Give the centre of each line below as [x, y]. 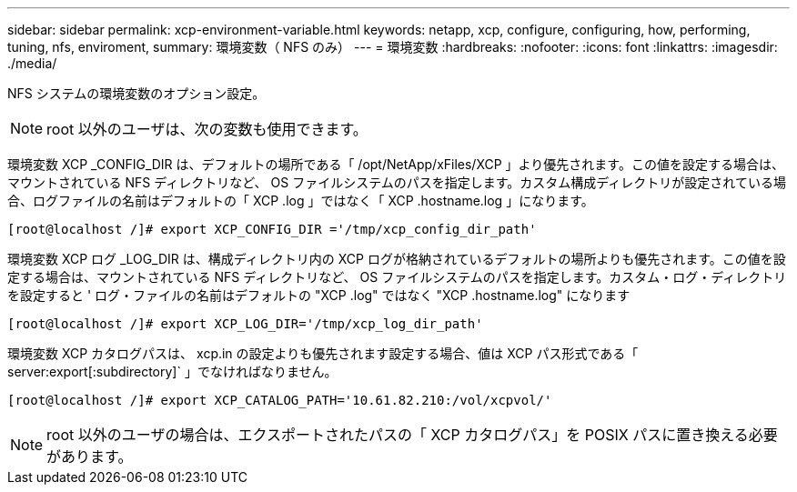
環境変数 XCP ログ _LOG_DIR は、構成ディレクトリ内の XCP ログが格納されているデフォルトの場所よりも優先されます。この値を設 [397, 259]
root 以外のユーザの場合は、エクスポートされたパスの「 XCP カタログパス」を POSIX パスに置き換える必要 [412, 435]
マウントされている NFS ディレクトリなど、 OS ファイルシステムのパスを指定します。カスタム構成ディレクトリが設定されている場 [397, 182]
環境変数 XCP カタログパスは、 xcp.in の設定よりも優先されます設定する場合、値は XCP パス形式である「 [323, 353]
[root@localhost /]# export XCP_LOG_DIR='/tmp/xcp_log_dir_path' [245, 324]
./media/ [32, 63]
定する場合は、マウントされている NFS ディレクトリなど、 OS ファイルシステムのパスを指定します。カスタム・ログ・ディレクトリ [397, 277]
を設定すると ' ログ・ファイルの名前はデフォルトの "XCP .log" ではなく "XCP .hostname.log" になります [319, 295]
